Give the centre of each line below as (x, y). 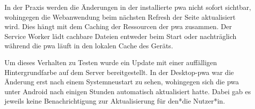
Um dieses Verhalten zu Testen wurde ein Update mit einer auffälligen (111, 62)
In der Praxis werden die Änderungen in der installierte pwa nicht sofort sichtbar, (128, 7)
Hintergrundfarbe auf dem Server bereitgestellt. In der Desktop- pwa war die (119, 72)
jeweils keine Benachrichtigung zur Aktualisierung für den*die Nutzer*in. (115, 101)
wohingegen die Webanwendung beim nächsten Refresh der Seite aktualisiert (120, 17)
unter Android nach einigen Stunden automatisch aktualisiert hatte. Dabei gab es (128, 91)
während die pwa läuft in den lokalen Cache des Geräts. (89, 46)
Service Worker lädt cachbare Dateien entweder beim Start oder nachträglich (121, 36)
